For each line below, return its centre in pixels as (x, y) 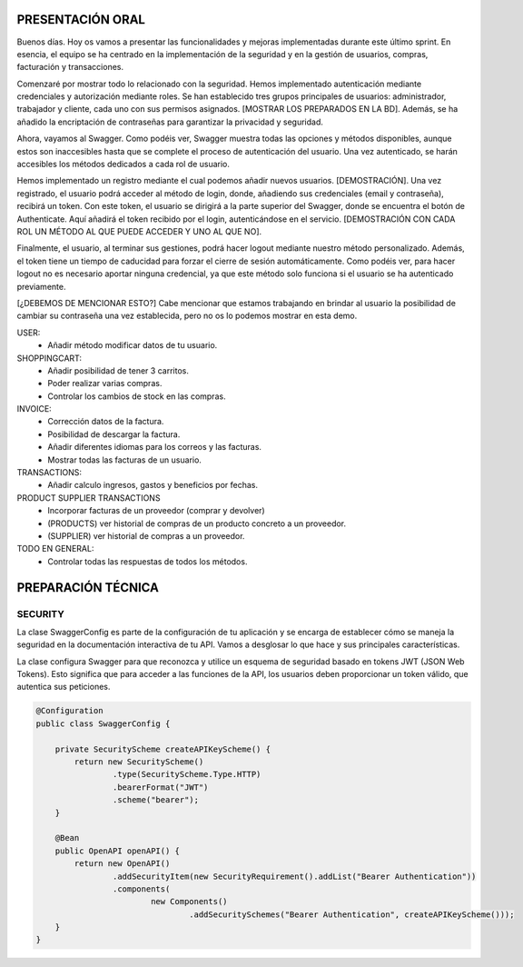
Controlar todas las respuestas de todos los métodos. (148, 561)
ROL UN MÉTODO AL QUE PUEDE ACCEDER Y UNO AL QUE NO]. (139, 231)
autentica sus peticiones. (64, 687)
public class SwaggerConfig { (103, 723)
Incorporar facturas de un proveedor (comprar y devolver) (156, 511)
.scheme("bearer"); (156, 800)
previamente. (41, 286)
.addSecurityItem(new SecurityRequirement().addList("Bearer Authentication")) (294, 876)
